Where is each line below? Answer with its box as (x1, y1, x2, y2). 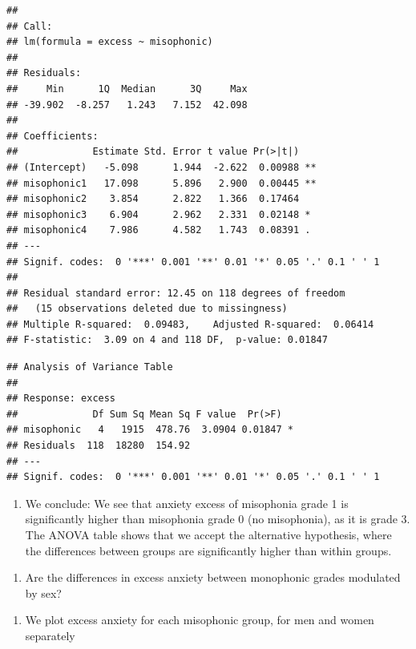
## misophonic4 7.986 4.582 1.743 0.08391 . (6, 224, 311, 236)
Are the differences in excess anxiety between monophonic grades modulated (25, 569, 401, 586)
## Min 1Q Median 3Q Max (6, 83, 248, 95)
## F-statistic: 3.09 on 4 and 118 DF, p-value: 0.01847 (6, 334, 328, 346)
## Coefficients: (6, 130, 99, 142)
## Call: (6, 20, 53, 32)
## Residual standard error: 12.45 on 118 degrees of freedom (6, 287, 345, 299)
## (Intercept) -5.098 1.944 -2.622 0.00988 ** (6, 161, 317, 173)
